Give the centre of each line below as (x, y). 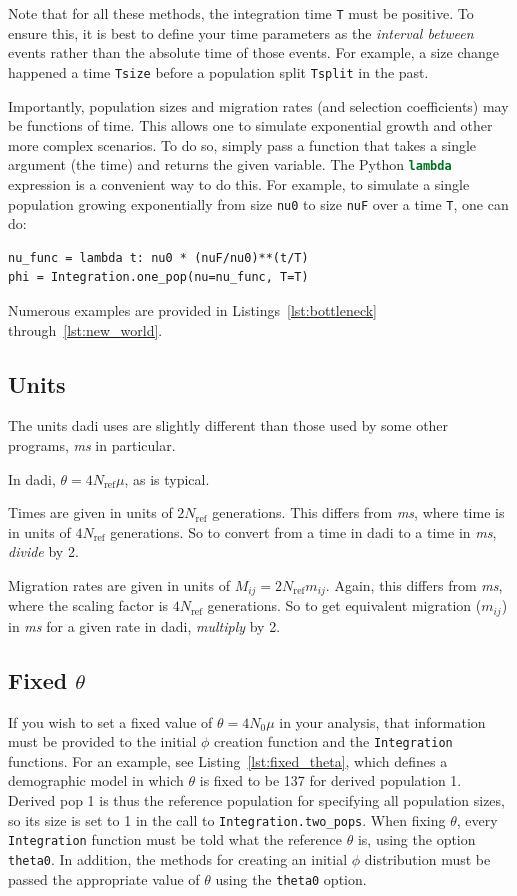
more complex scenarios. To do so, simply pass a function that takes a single (242, 144)
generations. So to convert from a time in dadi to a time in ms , (303, 531)
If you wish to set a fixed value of (110, 721)
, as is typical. (167, 478)
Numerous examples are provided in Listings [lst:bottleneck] (192, 309)
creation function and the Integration (333, 741)
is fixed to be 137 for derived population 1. (330, 780)
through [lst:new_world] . (85, 329)
